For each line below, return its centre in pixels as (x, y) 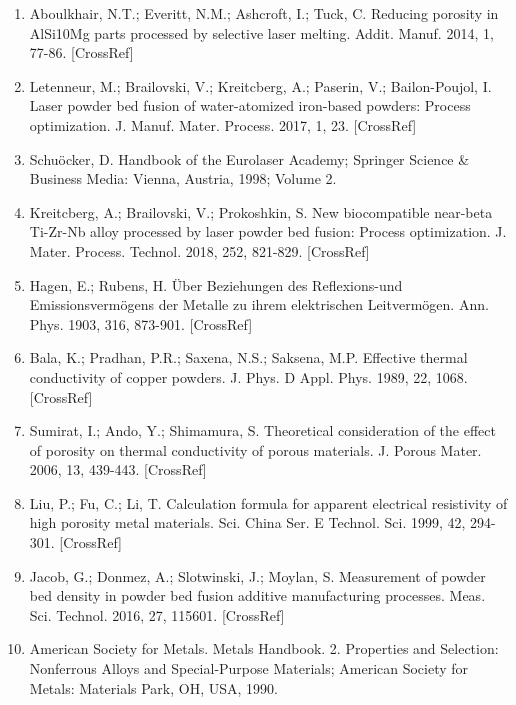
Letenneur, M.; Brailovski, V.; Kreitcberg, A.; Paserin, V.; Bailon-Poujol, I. (260, 85)
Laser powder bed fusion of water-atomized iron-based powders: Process (250, 105)
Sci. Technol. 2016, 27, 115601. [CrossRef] (157, 614)
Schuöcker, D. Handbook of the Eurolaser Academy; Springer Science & (249, 158)
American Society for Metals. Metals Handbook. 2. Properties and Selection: (264, 648)
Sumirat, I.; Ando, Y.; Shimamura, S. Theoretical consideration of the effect (262, 430)
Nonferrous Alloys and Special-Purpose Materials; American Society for (249, 668)
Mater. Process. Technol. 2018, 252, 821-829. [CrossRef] (199, 250)
